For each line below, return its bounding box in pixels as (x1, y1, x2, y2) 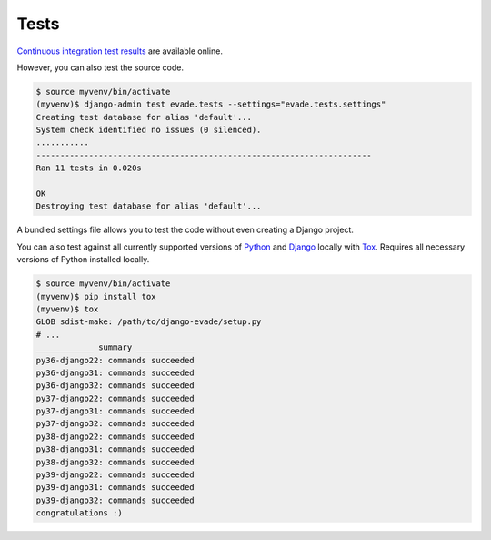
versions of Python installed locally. (16, 254, 150, 265)
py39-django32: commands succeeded (35, 494, 195, 505)
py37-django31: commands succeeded (35, 406, 195, 416)
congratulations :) (35, 508, 123, 518)
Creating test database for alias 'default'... (35, 112, 252, 122)
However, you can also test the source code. (16, 62, 184, 73)
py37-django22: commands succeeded (35, 392, 195, 403)
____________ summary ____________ (35, 342, 195, 352)
